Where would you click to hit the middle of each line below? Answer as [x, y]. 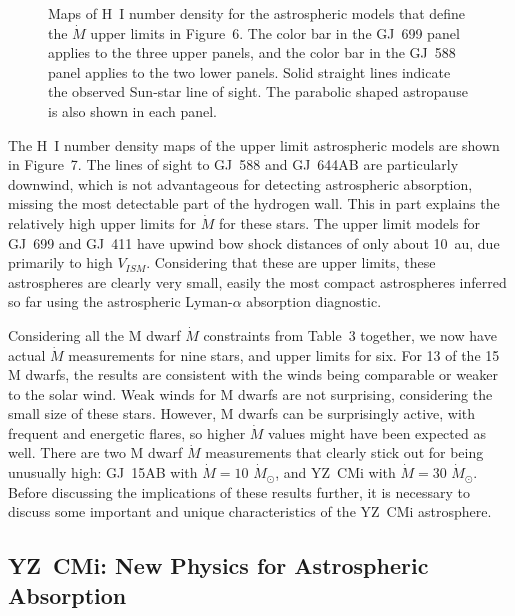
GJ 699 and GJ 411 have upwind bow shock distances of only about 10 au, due [254, 242]
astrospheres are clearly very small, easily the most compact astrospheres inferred [257, 281]
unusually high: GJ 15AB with [103, 472]
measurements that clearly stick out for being [344, 452]
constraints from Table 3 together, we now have [350, 334]
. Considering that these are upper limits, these [291, 262]
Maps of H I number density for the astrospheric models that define [257, 13]
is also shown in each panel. [132, 110]
